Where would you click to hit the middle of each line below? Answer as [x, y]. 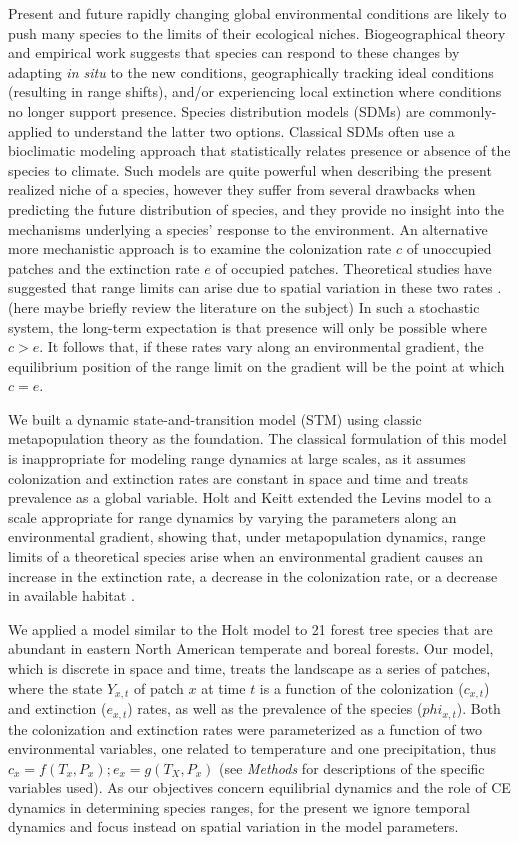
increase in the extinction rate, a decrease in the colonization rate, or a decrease [253, 575]
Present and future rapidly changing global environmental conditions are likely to [257, 13]
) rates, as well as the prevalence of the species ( [275, 708]
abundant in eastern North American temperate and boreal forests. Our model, [251, 648]
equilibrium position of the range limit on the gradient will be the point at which [256, 365]
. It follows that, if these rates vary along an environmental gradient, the [261, 346]
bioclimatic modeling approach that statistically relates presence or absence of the [259, 150]
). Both [478, 708]
